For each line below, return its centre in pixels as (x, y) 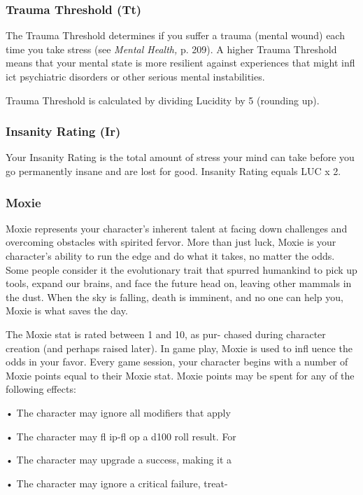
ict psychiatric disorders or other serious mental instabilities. (135, 76)
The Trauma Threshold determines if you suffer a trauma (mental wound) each (175, 35)
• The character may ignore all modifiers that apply (118, 412)
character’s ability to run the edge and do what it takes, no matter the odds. (170, 256)
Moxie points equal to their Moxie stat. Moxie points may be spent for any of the (180, 375)
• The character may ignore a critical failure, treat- (117, 483)
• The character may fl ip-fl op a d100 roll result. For (121, 436)
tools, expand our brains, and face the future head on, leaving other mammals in (179, 283)
